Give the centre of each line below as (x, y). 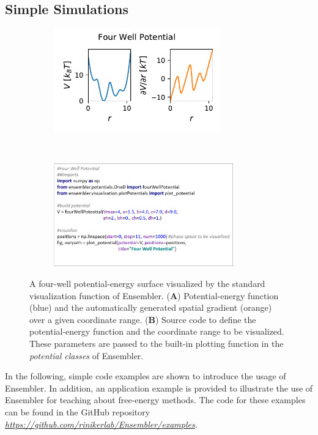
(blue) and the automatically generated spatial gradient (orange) (151, 307)
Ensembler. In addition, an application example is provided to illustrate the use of (159, 388)
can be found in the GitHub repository (78, 411)
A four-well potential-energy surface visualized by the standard (147, 283)
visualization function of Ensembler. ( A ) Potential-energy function (154, 295)
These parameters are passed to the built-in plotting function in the (157, 343)
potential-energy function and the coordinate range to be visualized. (157, 331)
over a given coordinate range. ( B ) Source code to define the (143, 319)
